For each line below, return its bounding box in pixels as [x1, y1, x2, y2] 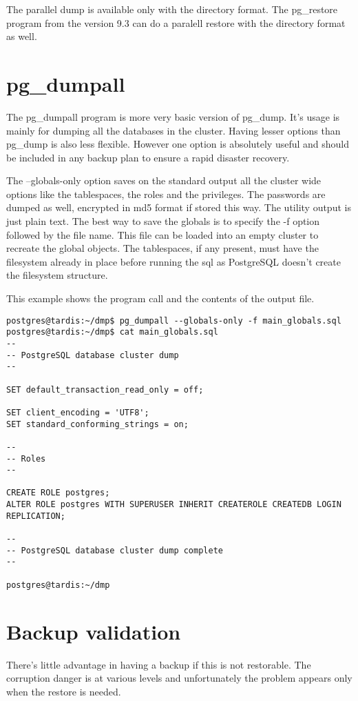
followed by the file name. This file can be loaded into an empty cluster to [6, 227, 319, 241]
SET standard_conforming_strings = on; [6, 419, 189, 429]
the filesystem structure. [6, 268, 108, 282]
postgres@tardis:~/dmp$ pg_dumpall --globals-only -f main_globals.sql [6, 315, 341, 326]
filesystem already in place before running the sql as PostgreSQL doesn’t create [6, 254, 341, 268]
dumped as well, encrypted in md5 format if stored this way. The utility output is [6, 200, 351, 215]
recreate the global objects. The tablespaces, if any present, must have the [6, 241, 319, 255]
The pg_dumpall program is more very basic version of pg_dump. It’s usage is [6, 109, 340, 124]
